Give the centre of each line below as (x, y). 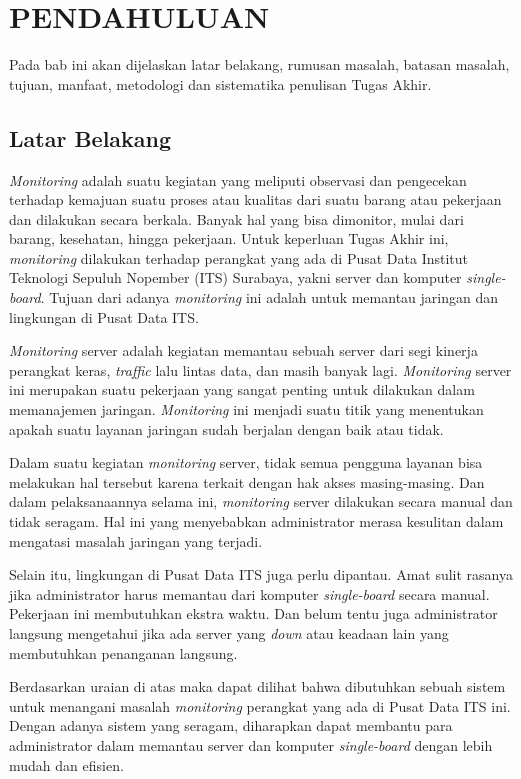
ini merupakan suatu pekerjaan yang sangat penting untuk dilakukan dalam (242, 389)
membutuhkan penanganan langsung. (123, 652)
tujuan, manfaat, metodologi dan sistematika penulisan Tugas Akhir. (220, 83)
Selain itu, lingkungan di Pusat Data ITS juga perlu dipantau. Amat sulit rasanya (261, 574)
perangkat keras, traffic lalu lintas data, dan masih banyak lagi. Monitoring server (260, 369)
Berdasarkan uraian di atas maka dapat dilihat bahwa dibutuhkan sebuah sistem (257, 686)
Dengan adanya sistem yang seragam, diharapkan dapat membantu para (231, 725)
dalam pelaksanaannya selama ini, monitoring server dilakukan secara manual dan (261, 501)
